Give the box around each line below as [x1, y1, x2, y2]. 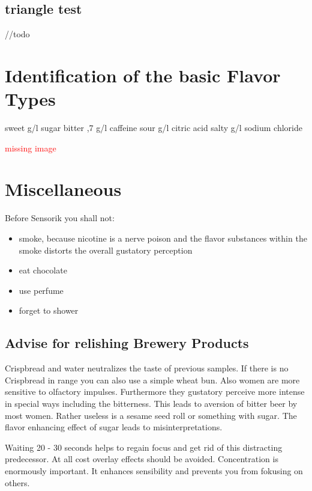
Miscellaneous [5, 177, 122, 201]
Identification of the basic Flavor [5, 63, 281, 87]
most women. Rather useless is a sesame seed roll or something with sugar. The [5, 409, 297, 421]
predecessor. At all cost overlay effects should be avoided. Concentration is [5, 453, 278, 465]
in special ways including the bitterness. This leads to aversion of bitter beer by [5, 397, 298, 409]
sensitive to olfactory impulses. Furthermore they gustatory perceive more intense [5, 385, 305, 398]
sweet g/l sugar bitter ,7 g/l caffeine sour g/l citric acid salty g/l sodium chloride [5, 121, 302, 134]
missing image [5, 141, 56, 154]
